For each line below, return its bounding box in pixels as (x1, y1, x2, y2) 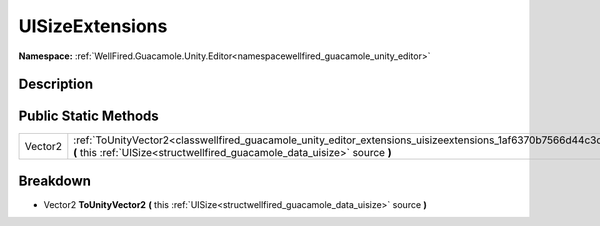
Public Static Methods (18, 108, 159, 125)
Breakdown (18, 172, 92, 189)
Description (18, 76, 94, 93)
